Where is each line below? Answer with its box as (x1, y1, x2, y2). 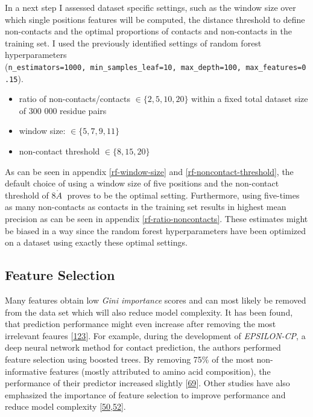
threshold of (5, 188, 49, 201)
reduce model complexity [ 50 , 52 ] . (5, 400, 126, 413)
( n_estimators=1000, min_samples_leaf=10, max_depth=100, (5, 60, 242, 72)
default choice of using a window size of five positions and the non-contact (5, 177, 279, 189)
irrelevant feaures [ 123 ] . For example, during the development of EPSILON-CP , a (5, 329, 306, 342)
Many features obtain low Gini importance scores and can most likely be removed (5, 294, 306, 307)
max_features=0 (245, 63, 306, 72)
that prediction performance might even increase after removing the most (5, 317, 276, 330)
